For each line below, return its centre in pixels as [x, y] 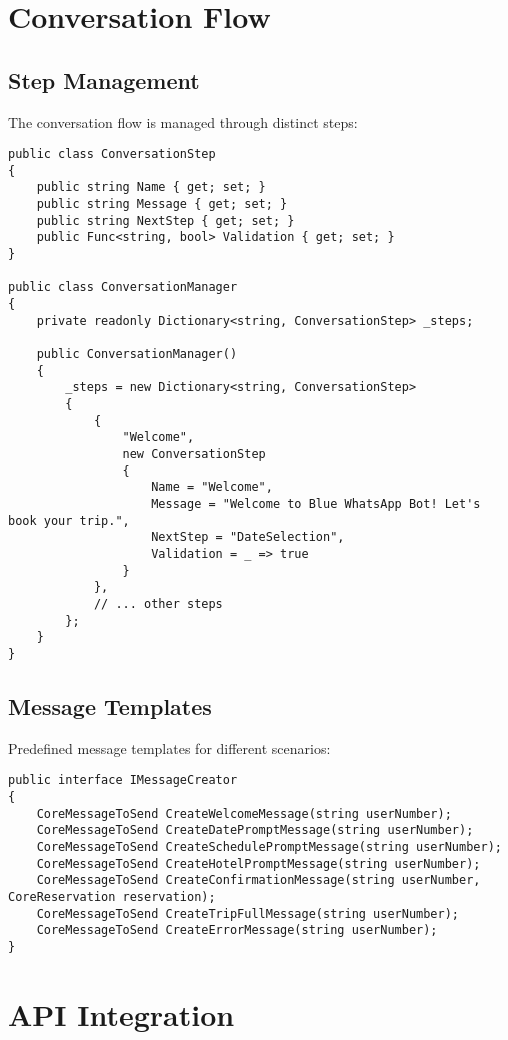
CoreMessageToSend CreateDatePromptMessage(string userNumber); [255, 830]
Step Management [104, 79]
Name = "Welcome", [212, 487]
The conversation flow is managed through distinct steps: [183, 121]
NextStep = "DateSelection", [248, 537]
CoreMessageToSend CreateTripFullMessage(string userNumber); [248, 913]
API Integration [121, 1013]
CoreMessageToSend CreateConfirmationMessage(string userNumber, [258, 880]
